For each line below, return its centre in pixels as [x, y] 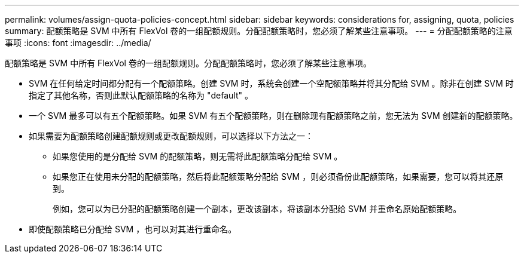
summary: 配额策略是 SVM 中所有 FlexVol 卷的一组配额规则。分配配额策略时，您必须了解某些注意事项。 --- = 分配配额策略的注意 [259, 31]
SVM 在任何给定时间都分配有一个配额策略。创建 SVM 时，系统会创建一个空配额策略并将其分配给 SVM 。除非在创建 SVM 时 [271, 83]
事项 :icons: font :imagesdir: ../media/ [78, 43]
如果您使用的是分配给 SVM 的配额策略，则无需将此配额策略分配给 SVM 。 [198, 156]
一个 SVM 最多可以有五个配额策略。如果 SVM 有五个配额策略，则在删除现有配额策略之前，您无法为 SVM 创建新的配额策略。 [273, 116]
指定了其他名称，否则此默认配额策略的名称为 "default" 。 [141, 95]
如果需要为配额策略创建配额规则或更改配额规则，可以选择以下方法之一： [171, 136]
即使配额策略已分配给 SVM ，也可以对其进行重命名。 [133, 229]
